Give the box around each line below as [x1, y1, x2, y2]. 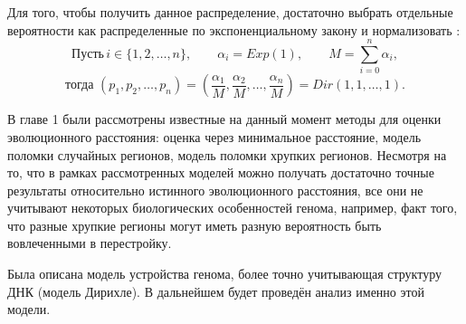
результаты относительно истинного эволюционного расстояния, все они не [7, 180, 423, 199]
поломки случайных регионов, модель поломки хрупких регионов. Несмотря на [7, 145, 447, 164]
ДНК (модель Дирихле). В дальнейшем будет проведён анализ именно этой [7, 281, 424, 300]
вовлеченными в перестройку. [7, 233, 172, 253]
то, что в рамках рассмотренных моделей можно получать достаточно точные [7, 163, 434, 182]
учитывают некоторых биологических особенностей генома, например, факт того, [7, 198, 458, 217]
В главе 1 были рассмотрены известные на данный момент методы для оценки [7, 110, 442, 129]
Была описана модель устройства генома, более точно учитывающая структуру [7, 264, 442, 283]
